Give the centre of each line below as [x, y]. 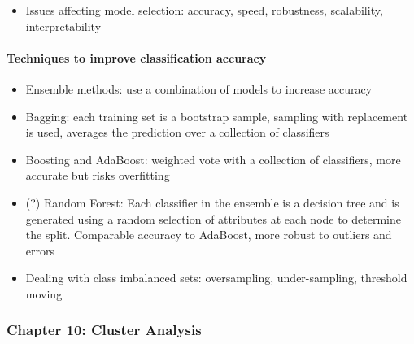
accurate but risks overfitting [98, 175]
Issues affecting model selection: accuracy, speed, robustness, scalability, [204, 10]
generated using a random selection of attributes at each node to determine [213, 218]
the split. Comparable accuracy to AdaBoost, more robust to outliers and [209, 235]
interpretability [63, 26]
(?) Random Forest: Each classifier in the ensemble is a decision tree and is [212, 202]
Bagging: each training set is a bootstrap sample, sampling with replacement [217, 116]
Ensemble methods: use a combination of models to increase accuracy [199, 88]
